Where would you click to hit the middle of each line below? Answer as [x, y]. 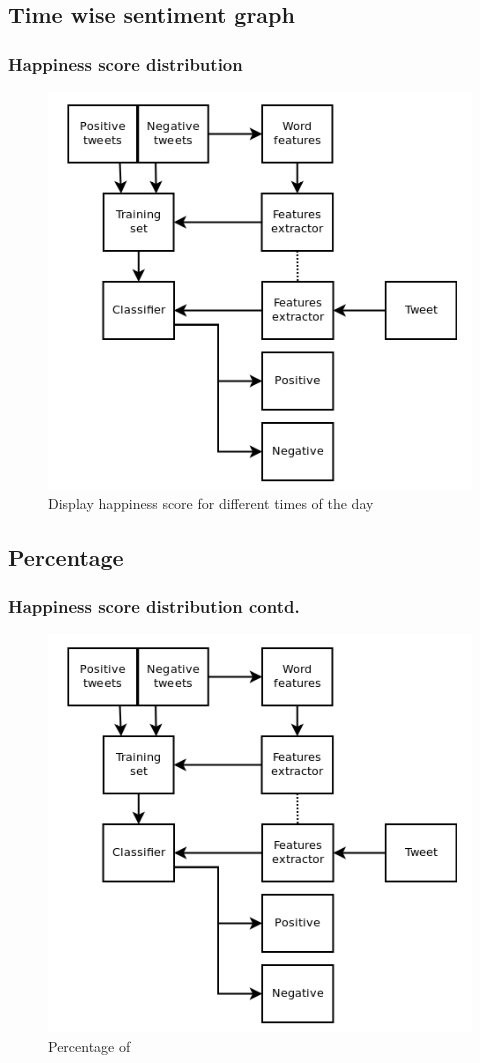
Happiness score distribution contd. [154, 606]
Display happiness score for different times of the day [211, 503]
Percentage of [89, 1045]
